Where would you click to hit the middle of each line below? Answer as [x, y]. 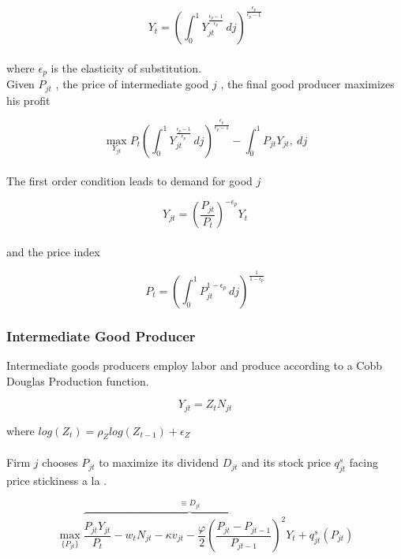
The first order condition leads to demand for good [129, 181]
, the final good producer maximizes [307, 84]
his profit [28, 100]
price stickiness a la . [57, 480]
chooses [60, 462]
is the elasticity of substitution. [126, 67]
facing [364, 462]
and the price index [53, 251]
